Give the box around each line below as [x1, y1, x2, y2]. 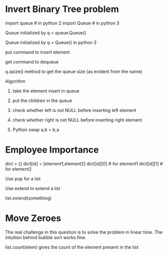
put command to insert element [5, 49, 70, 55]
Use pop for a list [5, 175, 41, 181]
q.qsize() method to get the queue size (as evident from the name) [5, 68, 143, 74]
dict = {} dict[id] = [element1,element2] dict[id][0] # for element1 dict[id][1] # [5, 160, 163, 166]
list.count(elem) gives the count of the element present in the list [5, 244, 139, 250]
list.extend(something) [5, 195, 52, 201]
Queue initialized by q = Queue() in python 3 [5, 39, 97, 45]
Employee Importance [5, 144, 99, 155]
